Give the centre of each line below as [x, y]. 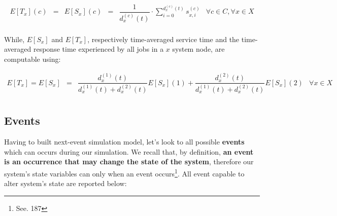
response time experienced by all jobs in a [98, 49]
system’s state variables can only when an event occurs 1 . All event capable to [124, 173]
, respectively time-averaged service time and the [163, 39]
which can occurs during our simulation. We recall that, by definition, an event [129, 151]
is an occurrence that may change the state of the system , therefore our [129, 161]
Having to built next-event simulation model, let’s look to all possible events [124, 142]
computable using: [32, 59]
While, [14, 39]
